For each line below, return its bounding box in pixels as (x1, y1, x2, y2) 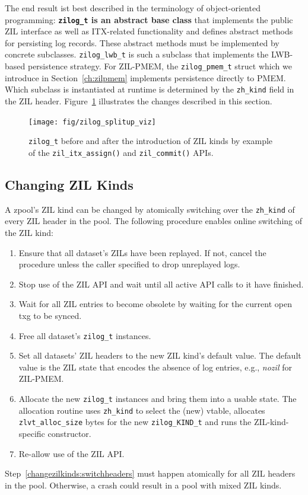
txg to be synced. (18, 309, 82, 321)
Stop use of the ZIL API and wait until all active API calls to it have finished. (18, 277, 304, 290)
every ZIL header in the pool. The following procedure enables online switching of (5, 215, 303, 227)
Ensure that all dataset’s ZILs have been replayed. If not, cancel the (18, 246, 266, 258)
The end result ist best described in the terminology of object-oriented (5, 2, 261, 14)
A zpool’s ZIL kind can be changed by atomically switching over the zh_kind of (5, 203, 295, 215)
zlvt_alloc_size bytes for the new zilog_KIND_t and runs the (18, 416, 252, 428)
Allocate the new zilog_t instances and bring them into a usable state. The (18, 392, 297, 405)
